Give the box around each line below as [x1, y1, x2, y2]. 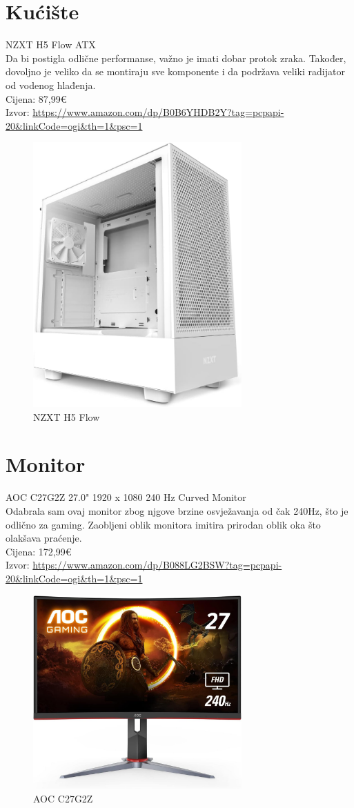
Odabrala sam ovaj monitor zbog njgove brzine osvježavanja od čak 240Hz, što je [6, 504, 348, 518]
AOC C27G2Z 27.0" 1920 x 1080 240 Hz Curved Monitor [6, 490, 246, 504]
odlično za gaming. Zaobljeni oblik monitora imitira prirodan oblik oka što [6, 517, 321, 531]
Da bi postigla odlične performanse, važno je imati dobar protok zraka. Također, [6, 50, 346, 65]
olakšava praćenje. [6, 531, 82, 545]
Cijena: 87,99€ [6, 91, 67, 106]
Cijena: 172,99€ [6, 544, 72, 558]
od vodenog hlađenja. [6, 77, 96, 92]
